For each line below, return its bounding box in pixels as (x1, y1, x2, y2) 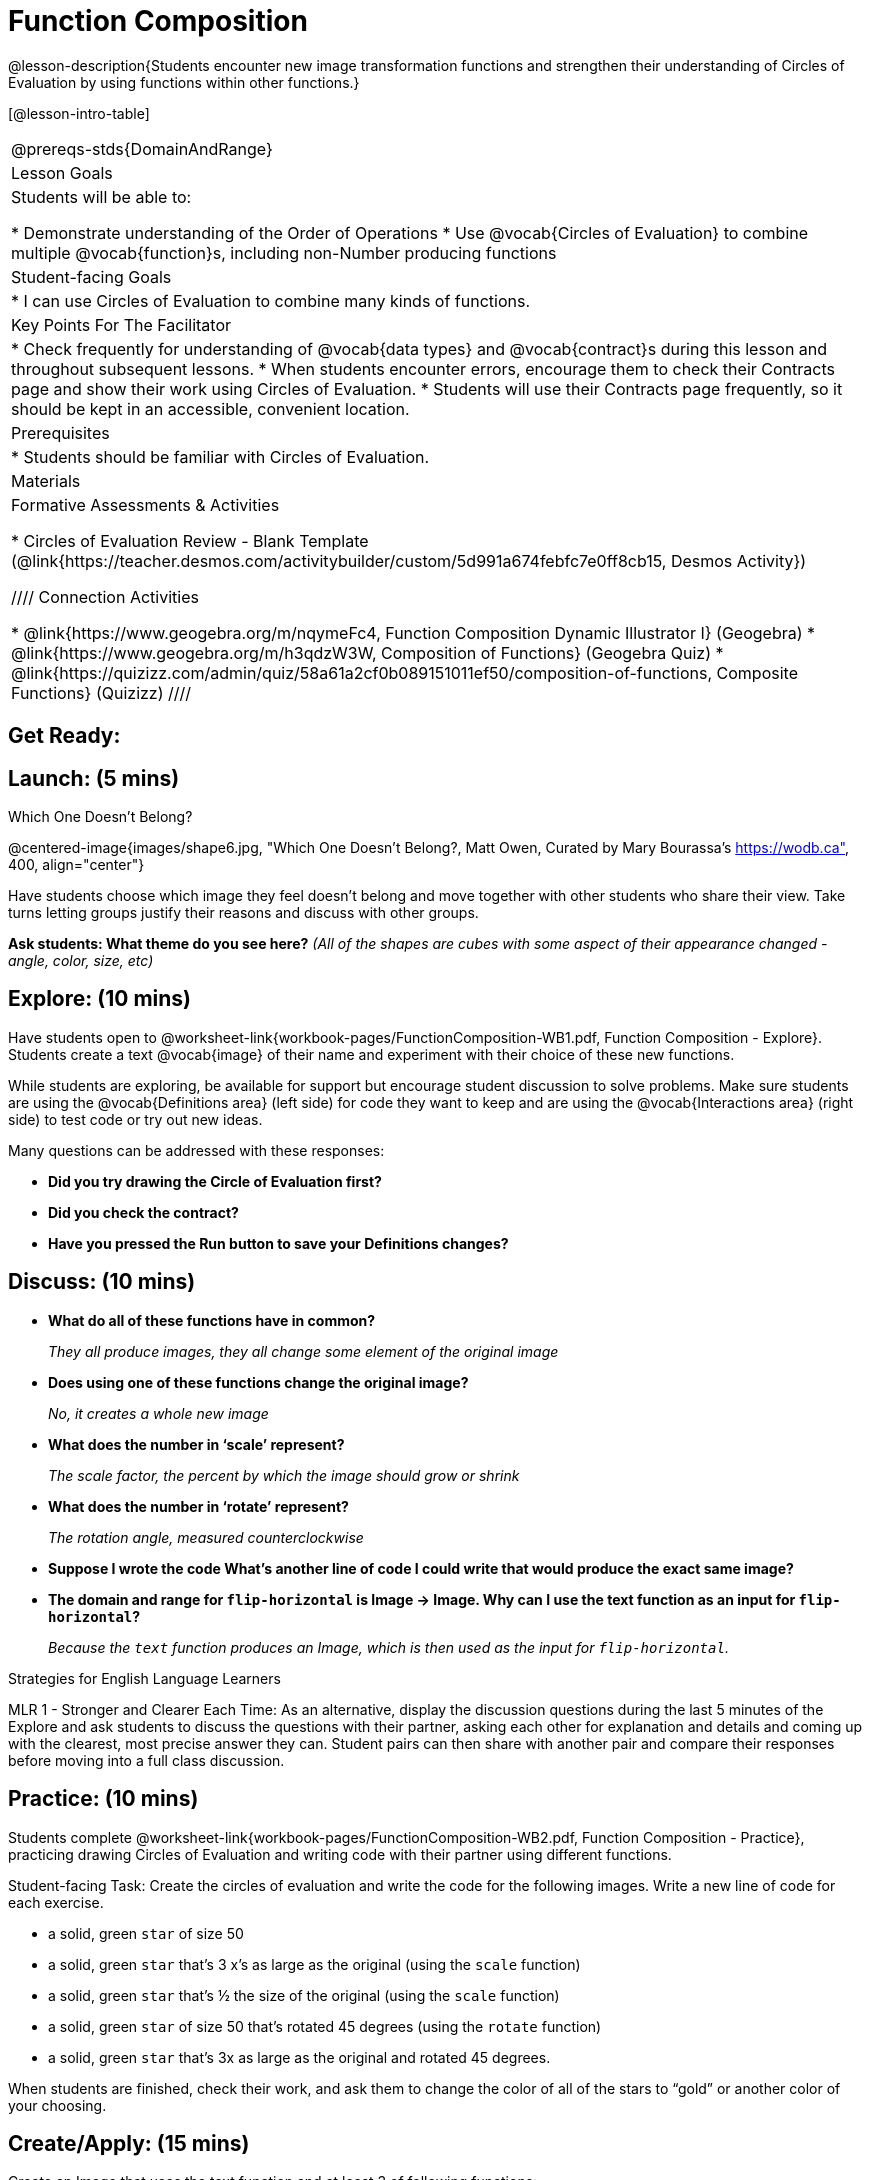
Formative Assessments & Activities (11, 494, 280, 515)
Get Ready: (8, 723, 121, 749)
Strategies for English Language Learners (8, 1669, 281, 1687)
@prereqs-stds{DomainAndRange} (11, 138, 273, 159)
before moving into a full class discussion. (8, 1751, 285, 1769)
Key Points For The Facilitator (11, 314, 232, 335)
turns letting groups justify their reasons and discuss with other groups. (8, 904, 479, 922)
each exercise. (8, 1893, 104, 1911)
